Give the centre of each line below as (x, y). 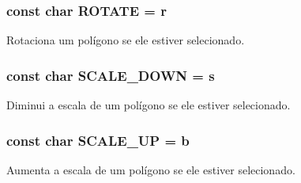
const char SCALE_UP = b (98, 140)
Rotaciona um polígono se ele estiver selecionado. (126, 40)
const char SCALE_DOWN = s (111, 75)
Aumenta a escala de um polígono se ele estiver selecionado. (151, 169)
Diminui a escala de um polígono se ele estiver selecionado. (149, 105)
